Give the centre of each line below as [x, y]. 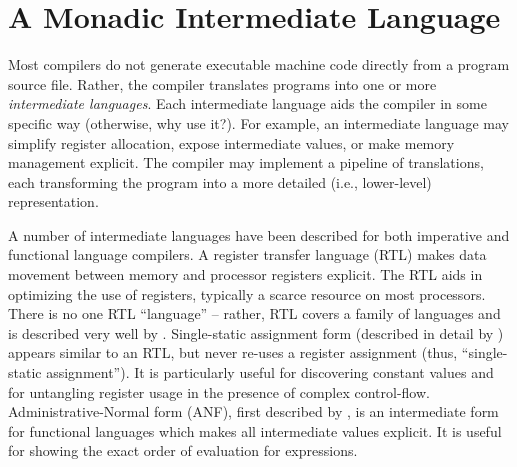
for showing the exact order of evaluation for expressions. [183, 450]
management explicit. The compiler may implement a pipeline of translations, [246, 162]
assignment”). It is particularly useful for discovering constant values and [270, 372]
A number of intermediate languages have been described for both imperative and [259, 234]
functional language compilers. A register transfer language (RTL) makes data [247, 254]
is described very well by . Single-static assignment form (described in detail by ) [256, 332]
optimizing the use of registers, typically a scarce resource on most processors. [247, 293]
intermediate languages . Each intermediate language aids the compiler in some [247, 103]
